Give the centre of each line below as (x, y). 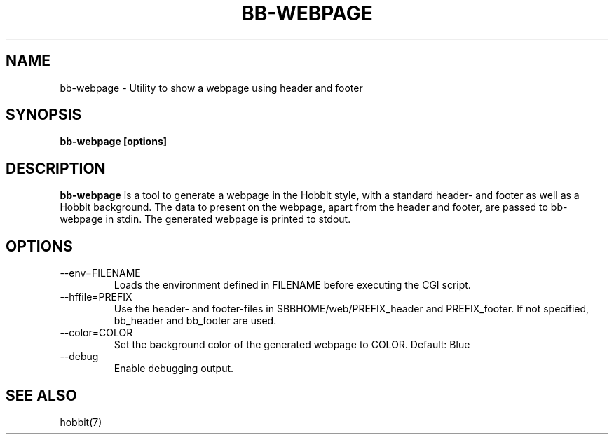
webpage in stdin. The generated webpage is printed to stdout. (205, 219)
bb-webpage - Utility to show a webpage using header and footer (211, 88)
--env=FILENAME (100, 273)
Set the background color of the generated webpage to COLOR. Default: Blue (292, 345)
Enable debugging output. (174, 369)
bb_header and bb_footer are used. (195, 321)
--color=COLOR (96, 333)
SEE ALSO (41, 395)
